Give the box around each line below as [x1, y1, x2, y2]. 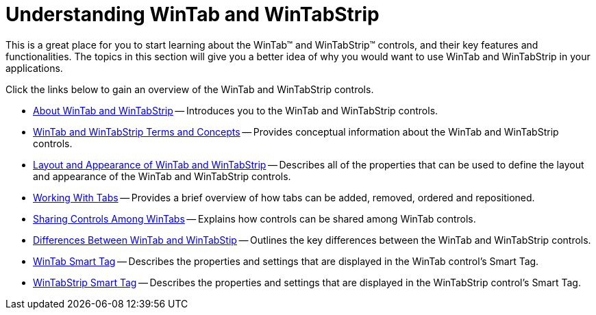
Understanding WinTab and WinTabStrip [5, 3, 380, 26]
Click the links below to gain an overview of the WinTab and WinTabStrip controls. [5, 83, 374, 95]
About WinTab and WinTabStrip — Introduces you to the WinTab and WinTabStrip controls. [33, 104, 438, 116]
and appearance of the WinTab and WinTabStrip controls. [33, 170, 291, 182]
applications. [5, 62, 63, 74]
